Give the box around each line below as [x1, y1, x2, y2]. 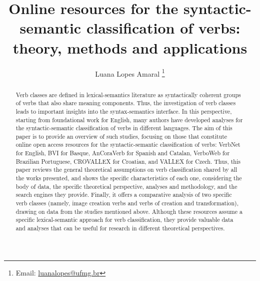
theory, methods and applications [12, 37, 247, 58]
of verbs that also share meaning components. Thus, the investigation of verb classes [15, 99, 236, 107]
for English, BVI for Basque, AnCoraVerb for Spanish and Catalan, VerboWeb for [15, 149, 230, 157]
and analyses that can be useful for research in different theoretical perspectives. [15, 224, 225, 232]
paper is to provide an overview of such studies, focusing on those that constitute [15, 132, 227, 140]
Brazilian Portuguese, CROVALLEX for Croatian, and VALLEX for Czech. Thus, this [15, 157, 240, 165]
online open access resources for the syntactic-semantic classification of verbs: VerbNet [15, 140, 240, 149]
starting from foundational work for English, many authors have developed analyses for [15, 115, 243, 124]
